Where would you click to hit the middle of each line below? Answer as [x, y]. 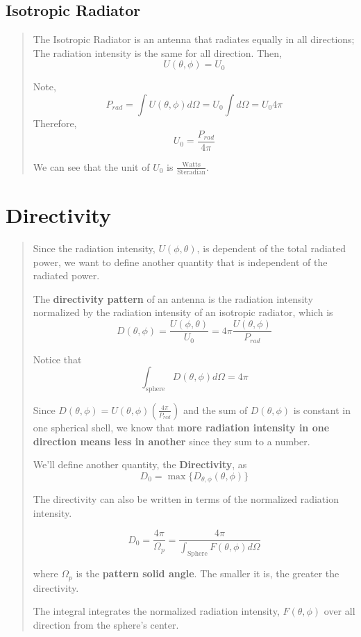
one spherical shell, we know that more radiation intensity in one [181, 427]
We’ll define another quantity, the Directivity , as [140, 464]
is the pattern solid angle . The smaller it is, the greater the [208, 573]
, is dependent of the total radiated [271, 248]
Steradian [191, 172]
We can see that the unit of [91, 166]
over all [339, 611]
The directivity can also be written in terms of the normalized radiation [186, 499]
